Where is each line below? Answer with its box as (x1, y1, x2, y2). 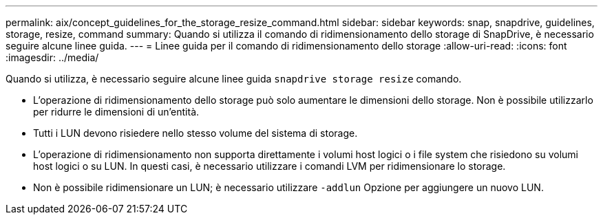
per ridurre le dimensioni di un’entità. (33, 106, 200, 118)
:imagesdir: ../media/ (6, 52, 99, 63)
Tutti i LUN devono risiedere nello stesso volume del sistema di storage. (33, 127, 358, 139)
